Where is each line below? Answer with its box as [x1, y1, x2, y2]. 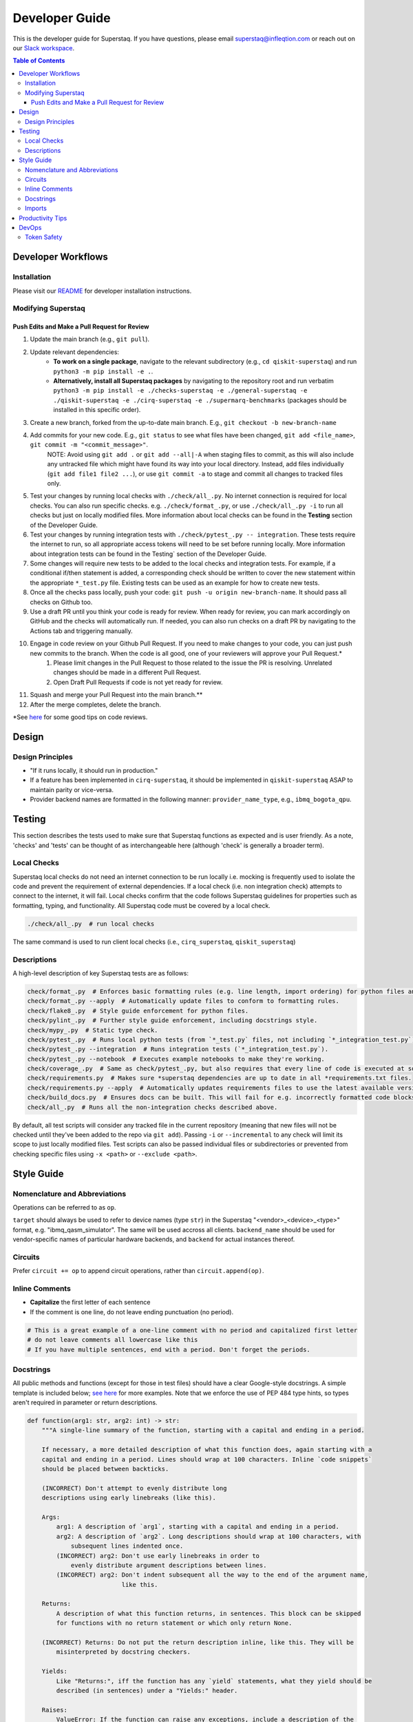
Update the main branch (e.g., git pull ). [30, 335, 150, 344]
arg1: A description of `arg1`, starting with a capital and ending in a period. [56, 1523, 340, 1531]
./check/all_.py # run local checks [27, 920, 155, 928]
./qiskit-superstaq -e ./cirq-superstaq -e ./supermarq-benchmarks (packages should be [53, 396, 347, 404]
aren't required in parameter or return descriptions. [12, 1398, 158, 1407]
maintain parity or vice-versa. [30, 785, 114, 793]
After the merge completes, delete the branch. [30, 700, 162, 709]
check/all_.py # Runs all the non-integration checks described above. [27, 1103, 278, 1111]
